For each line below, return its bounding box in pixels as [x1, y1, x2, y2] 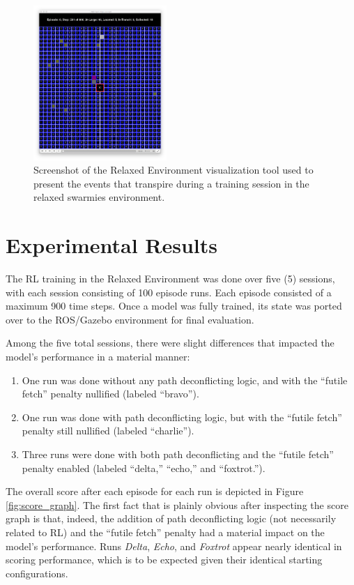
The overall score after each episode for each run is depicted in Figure [6, 484, 304, 499]
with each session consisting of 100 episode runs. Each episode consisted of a [6, 284, 332, 299]
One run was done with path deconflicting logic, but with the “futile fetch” [22, 409, 342, 424]
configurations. [6, 565, 68, 580]
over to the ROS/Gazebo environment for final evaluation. [6, 312, 254, 326]
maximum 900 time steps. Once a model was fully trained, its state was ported [6, 298, 342, 313]
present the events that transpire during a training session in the [33, 176, 309, 190]
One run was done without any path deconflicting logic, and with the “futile [22, 372, 348, 387]
